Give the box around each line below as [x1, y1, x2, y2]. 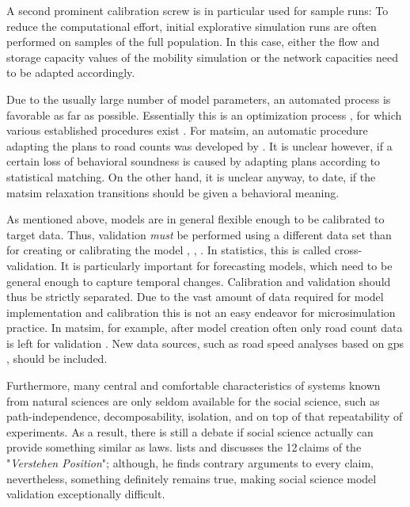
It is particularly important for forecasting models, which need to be [60, 257, 393, 273]
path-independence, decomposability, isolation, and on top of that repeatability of [6, 408, 403, 425]
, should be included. [6, 350, 108, 367]
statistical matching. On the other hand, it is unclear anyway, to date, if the [6, 168, 376, 185]
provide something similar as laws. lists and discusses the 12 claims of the [6, 439, 362, 456]
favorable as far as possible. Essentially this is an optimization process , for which [6, 106, 402, 123]
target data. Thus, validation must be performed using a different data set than [6, 226, 392, 242]
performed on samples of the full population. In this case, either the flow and [6, 33, 380, 50]
